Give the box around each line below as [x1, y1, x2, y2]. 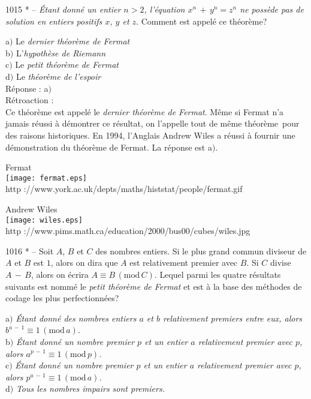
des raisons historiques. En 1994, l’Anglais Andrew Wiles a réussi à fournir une [5, 128, 295, 141]
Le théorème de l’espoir [16, 70, 101, 82]
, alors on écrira [31, 268, 89, 280]
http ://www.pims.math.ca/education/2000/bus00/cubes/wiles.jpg [5, 224, 250, 237]
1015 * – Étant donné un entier [5, 3, 121, 15]
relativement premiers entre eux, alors [162, 311, 303, 324]
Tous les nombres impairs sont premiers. [16, 382, 165, 395]
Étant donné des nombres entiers [16, 311, 137, 324]
